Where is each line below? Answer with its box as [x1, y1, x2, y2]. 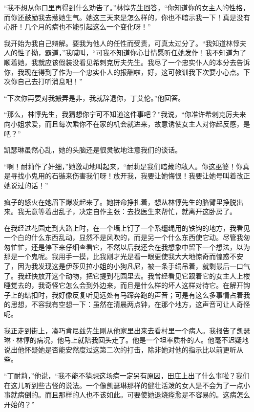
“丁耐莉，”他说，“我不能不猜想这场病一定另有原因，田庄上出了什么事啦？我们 [4, 370, 250, 380]
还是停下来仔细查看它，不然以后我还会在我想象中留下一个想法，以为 [31, 241, 250, 252]
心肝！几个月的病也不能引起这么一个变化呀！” [4, 22, 151, 32]
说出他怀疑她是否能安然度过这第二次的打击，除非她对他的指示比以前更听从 [4, 344, 243, 354]
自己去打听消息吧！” [17, 76, 83, 87]
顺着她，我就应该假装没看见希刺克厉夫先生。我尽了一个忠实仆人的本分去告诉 [4, 57, 250, 67]
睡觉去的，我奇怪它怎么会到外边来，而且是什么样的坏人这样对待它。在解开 [4, 280, 243, 290]
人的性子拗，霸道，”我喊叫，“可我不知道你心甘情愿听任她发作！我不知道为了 [4, 47, 247, 58]
